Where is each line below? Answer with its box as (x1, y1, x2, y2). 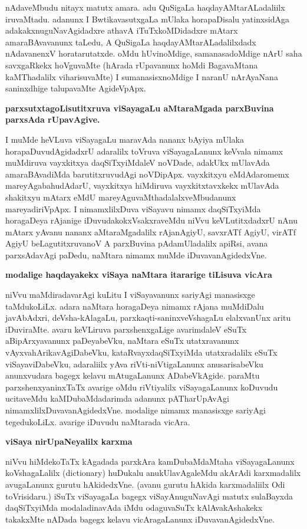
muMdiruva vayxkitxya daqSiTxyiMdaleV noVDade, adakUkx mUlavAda (5, 156, 270, 169)
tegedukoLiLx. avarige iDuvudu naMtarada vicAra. (5, 415, 190, 428)
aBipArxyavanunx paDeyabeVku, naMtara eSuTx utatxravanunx (5, 334, 239, 347)
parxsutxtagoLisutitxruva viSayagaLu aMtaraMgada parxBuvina (5, 101, 274, 114)
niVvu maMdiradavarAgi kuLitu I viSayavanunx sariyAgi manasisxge (5, 288, 255, 301)
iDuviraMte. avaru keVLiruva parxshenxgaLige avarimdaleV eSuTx (5, 323, 247, 335)
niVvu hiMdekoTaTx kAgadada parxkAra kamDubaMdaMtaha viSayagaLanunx (5, 455, 295, 467)
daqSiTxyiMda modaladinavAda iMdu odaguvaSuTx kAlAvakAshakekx (5, 501, 263, 514)
